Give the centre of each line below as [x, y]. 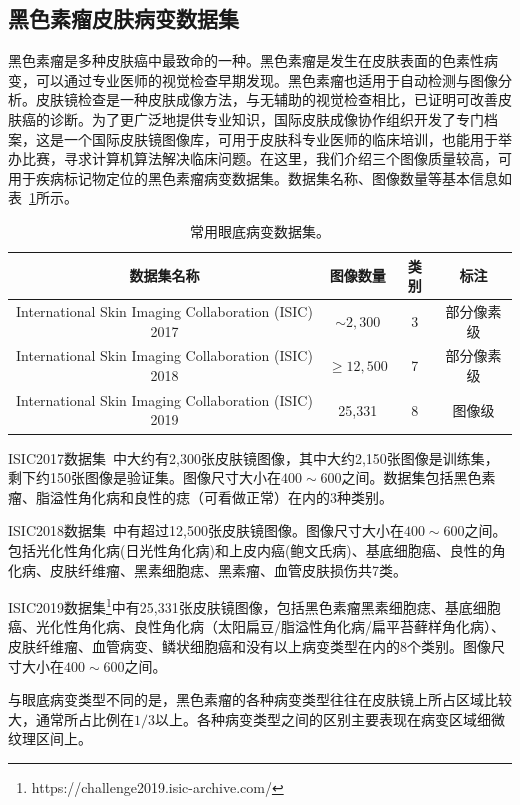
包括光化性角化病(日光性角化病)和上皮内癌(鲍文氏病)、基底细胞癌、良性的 [250, 549]
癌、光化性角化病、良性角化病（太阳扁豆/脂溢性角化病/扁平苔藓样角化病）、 [256, 626]
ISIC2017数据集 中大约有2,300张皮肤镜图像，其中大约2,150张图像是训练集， [253, 457]
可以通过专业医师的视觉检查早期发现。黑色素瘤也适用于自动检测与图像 [266, 79]
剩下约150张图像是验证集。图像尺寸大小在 [144, 477]
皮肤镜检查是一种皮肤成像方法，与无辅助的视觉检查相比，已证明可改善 [266, 99]
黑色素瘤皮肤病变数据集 [123, 18]
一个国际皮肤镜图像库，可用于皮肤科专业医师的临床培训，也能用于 [280, 138]
